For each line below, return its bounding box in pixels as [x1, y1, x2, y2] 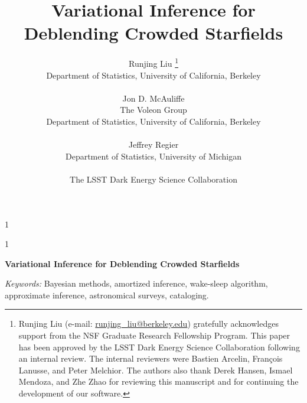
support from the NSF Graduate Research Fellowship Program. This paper [18, 329, 290, 342]
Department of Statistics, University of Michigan [65, 149, 242, 162]
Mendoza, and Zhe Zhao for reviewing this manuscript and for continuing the [18, 375, 299, 388]
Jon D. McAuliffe [122, 92, 185, 104]
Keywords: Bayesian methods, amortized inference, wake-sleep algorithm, [5, 277, 268, 290]
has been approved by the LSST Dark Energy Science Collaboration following [18, 340, 300, 353]
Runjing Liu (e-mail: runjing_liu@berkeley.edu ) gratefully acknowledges [18, 317, 279, 330]
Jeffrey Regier [128, 138, 179, 151]
